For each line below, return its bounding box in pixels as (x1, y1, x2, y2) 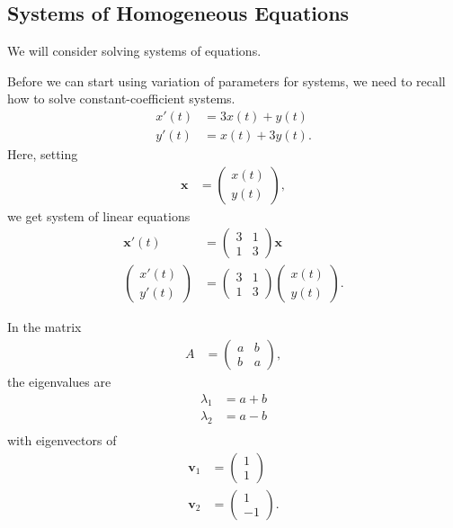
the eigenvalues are (7, 371, 111, 390)
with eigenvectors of (7, 431, 117, 450)
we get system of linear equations (7, 206, 191, 225)
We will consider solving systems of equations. (7, 41, 262, 60)
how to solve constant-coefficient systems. (7, 89, 235, 108)
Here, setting (7, 145, 78, 164)
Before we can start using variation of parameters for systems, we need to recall (7, 71, 446, 90)
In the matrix (7, 318, 82, 336)
